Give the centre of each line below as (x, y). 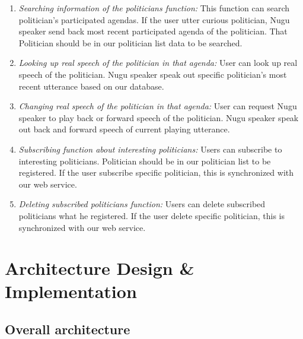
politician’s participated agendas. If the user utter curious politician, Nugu (154, 19)
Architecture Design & (100, 268)
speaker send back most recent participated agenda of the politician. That (153, 31)
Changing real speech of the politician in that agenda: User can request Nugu (158, 106)
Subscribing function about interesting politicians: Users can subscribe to (150, 149)
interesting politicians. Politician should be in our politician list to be (145, 161)
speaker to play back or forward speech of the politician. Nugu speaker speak (159, 117)
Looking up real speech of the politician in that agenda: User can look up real (158, 63)
